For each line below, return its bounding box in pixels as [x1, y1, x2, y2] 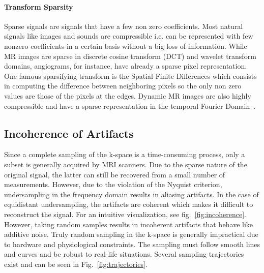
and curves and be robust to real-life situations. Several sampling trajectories [4, 249, 244, 259]
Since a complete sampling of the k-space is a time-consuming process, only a [4, 149, 245, 160]
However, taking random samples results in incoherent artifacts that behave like [4, 219, 253, 229]
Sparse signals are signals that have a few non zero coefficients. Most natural [4, 20, 243, 31]
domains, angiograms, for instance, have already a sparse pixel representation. [4, 60, 247, 71]
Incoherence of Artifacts [4, 125, 134, 141]
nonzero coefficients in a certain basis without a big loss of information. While [4, 40, 247, 51]
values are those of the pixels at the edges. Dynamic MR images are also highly [4, 90, 251, 101]
